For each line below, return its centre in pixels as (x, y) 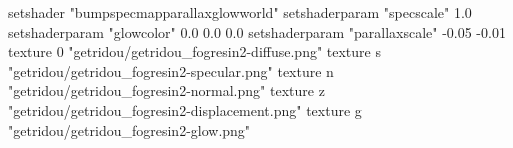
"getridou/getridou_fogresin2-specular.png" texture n (171, 70)
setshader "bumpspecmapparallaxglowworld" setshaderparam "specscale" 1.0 (240, 12)
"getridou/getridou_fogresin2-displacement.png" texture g (185, 109)
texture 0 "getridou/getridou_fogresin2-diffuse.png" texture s (194, 51)
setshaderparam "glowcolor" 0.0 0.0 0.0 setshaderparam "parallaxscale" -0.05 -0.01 (257, 31)
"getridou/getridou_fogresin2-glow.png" (129, 129)
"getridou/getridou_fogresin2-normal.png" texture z (166, 90)
